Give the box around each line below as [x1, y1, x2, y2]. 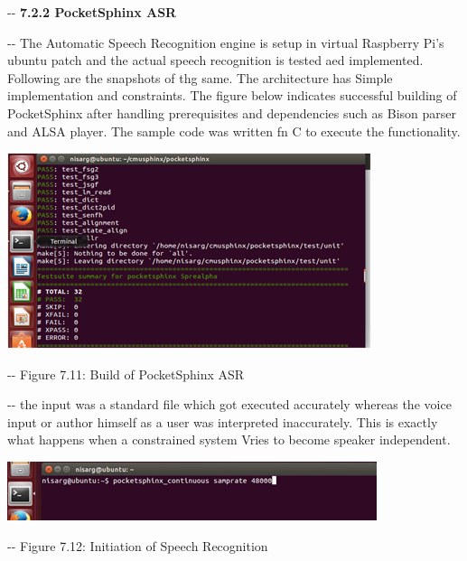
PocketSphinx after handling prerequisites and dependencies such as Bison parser [7, 103, 456, 122]
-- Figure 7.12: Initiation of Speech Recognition [7, 536, 268, 555]
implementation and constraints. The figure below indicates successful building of [7, 86, 457, 105]
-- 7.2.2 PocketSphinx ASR [7, 3, 177, 21]
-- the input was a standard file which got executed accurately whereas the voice [7, 395, 452, 414]
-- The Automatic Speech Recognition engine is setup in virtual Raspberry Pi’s [7, 33, 444, 51]
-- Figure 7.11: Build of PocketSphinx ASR [7, 364, 245, 383]
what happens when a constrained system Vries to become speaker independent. [7, 430, 451, 449]
